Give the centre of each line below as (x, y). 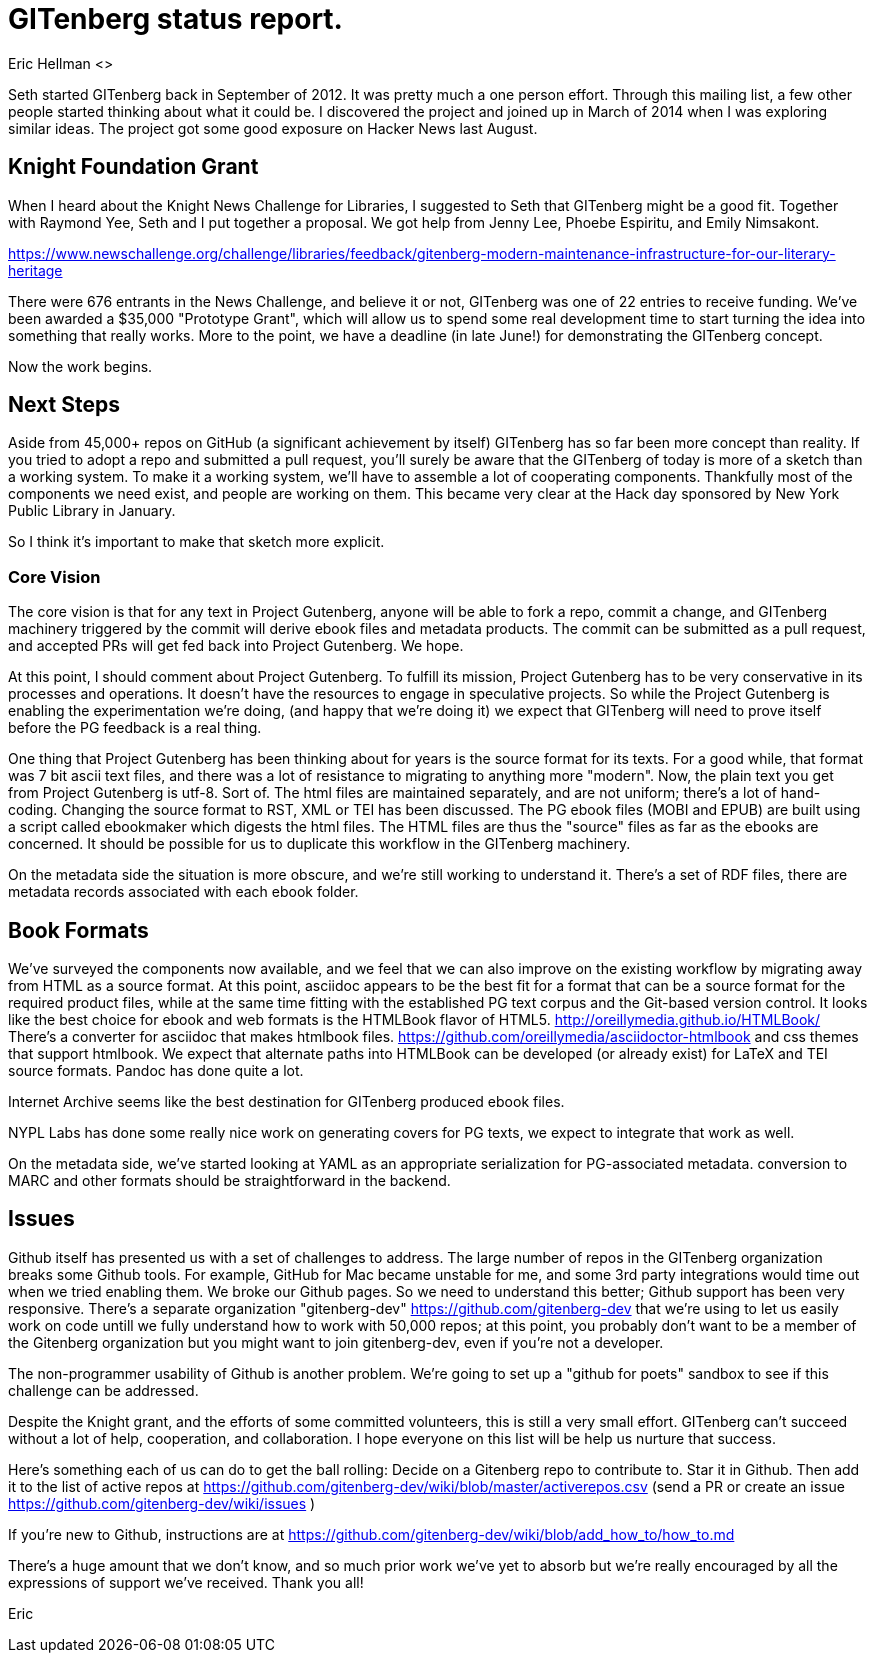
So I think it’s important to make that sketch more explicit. (196, 542)
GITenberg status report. (175, 19)
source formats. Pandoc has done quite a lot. (156, 1071)
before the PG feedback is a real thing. (135, 728)
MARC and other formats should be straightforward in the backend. (229, 1181)
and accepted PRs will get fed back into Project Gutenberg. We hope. (236, 646)
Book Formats (78, 930)
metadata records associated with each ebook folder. (183, 892)
